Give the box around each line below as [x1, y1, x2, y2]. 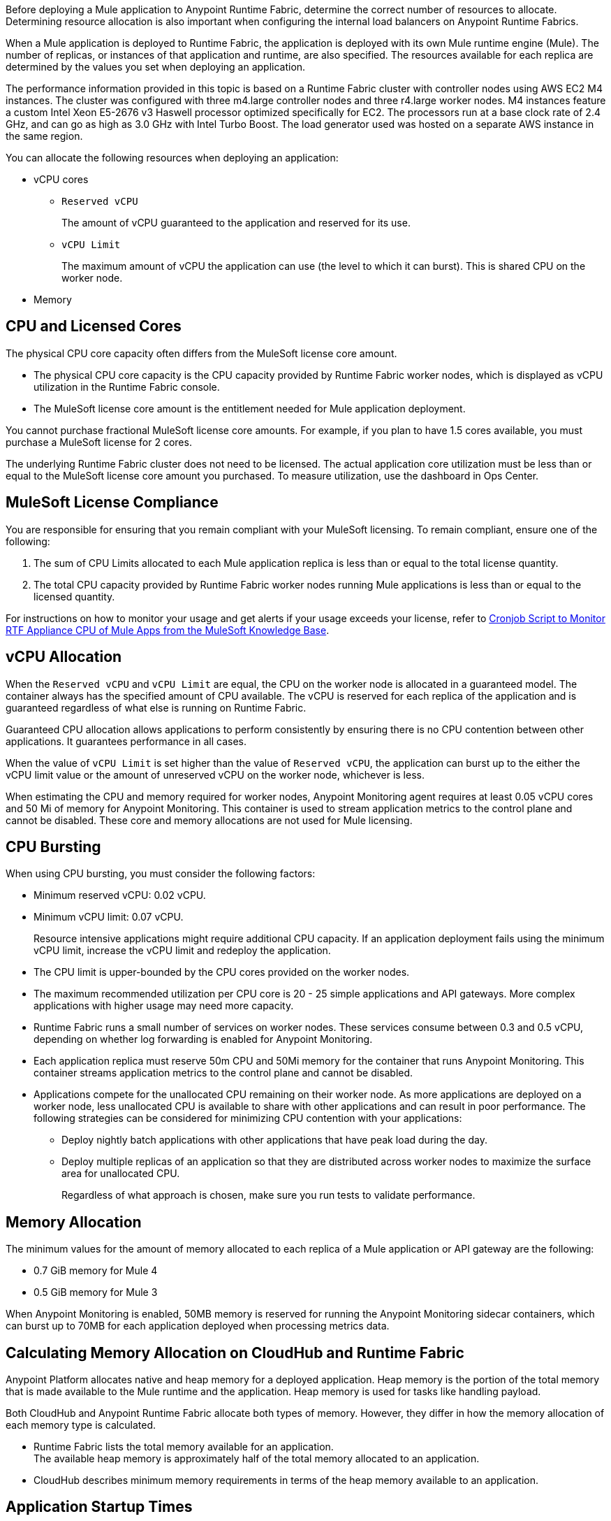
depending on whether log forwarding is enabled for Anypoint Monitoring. [34, 1033, 373, 1046]
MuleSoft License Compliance [6, 493, 219, 512]
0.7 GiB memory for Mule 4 [34, 1264, 158, 1277]
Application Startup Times [6, 1498, 193, 1516]
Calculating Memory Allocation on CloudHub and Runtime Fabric [6, 1343, 464, 1362]
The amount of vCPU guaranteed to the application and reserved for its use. [61, 217, 411, 229]
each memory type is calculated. [6, 1419, 156, 1432]
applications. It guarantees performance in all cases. [6, 735, 247, 747]
